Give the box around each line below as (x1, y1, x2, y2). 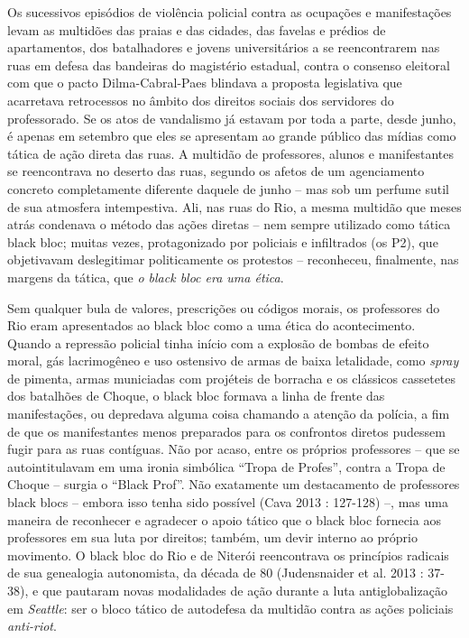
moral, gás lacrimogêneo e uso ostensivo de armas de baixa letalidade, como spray (7, 351, 459, 370)
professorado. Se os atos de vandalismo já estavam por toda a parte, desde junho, (7, 108, 456, 127)
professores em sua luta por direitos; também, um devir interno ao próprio (7, 528, 418, 547)
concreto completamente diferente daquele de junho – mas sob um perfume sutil (7, 179, 449, 198)
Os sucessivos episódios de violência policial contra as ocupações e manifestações (7, 3, 452, 21)
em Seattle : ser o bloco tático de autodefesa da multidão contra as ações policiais (7, 598, 454, 617)
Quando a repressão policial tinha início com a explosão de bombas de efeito (7, 333, 429, 352)
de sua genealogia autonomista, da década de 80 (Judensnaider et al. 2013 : (7, 563, 424, 582)
